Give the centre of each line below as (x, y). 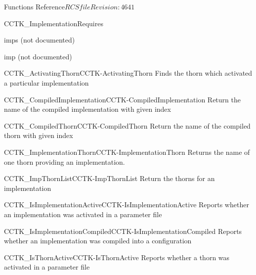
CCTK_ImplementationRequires (54, 23)
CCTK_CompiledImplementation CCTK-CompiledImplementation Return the (122, 99)
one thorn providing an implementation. (64, 161)
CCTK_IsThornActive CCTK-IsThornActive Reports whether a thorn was (117, 257)
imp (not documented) (38, 56)
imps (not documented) (40, 40)
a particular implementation (46, 82)
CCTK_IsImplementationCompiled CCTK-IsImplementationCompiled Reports (123, 231)
